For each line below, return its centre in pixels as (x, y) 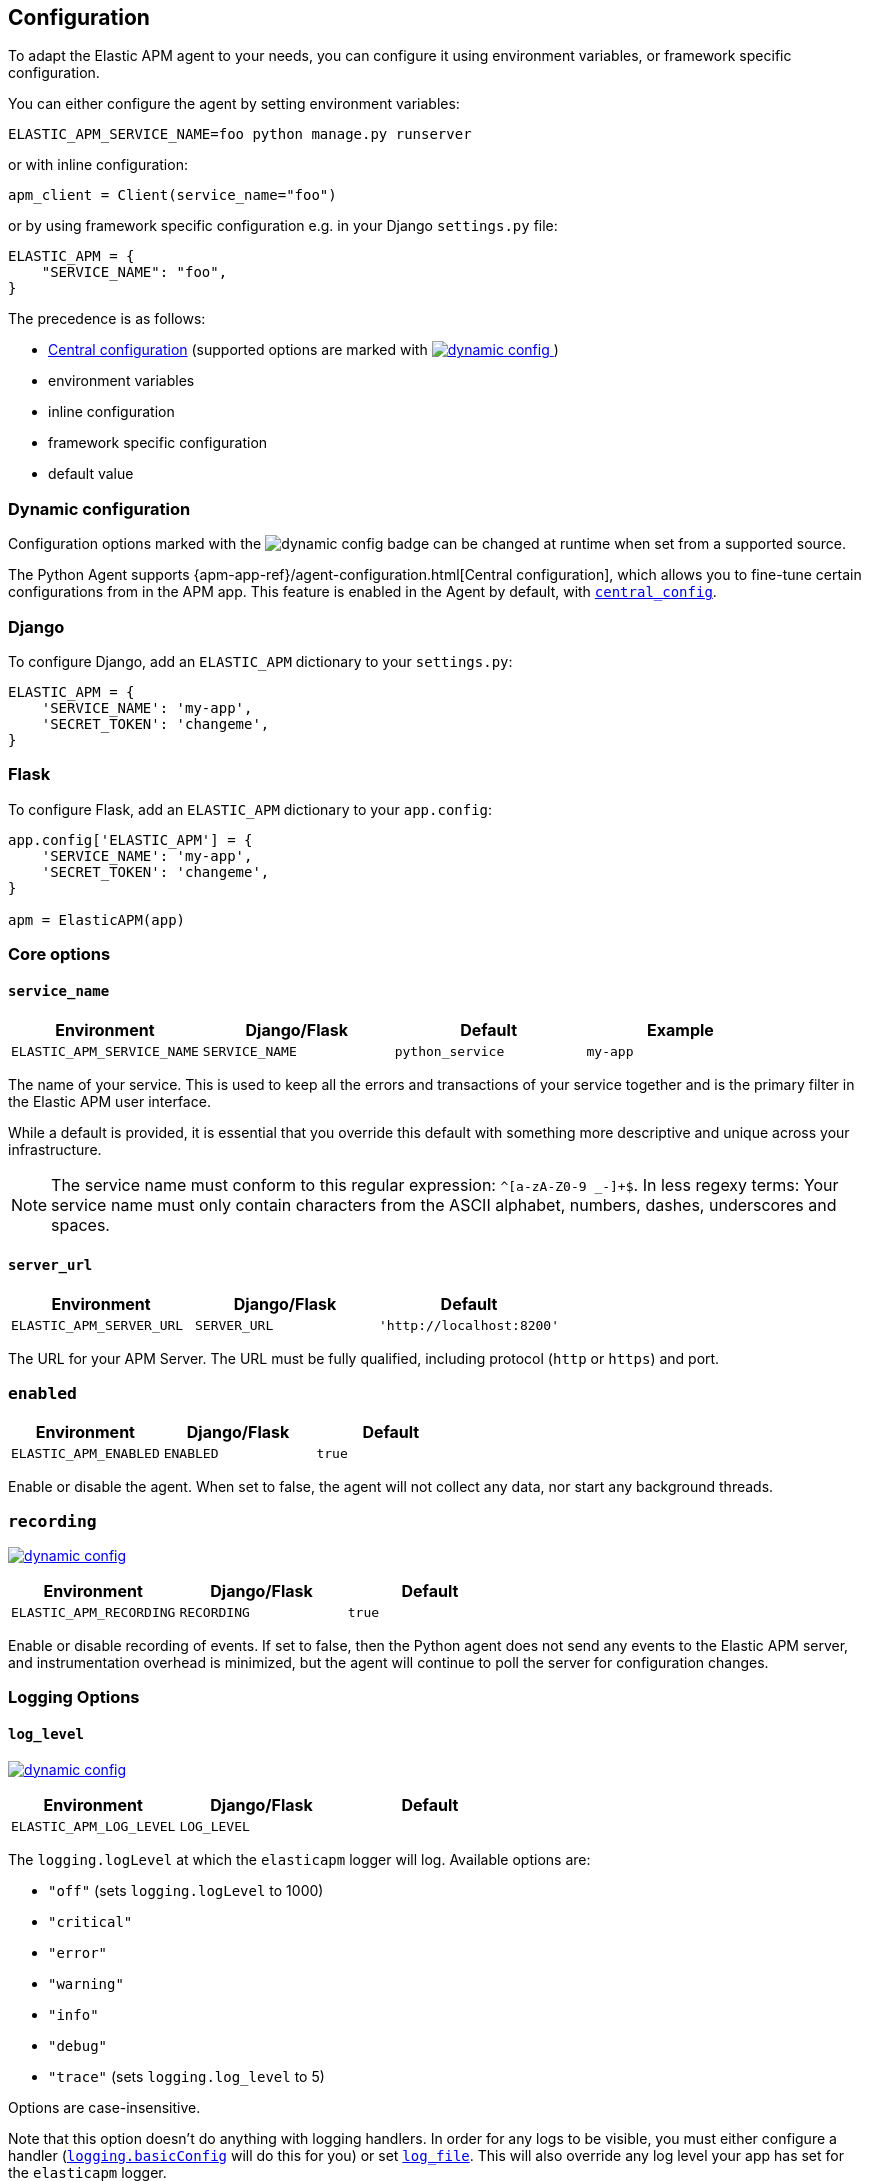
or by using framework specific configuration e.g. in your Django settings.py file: (283, 226)
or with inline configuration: (98, 165)
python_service (449, 1052)
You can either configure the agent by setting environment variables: (234, 104)
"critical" (90, 1921)
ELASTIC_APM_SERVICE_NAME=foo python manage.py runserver (240, 134)
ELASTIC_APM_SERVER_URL (97, 1326)
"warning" (86, 1983)
